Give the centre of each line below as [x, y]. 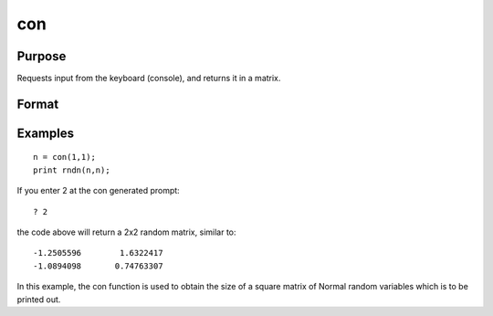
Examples [46, 133]
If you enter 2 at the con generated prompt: [98, 191]
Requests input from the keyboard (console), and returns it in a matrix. [149, 79]
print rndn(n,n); [72, 170]
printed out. [39, 299]
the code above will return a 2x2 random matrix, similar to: [126, 232]
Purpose [42, 56]
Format [38, 104]
